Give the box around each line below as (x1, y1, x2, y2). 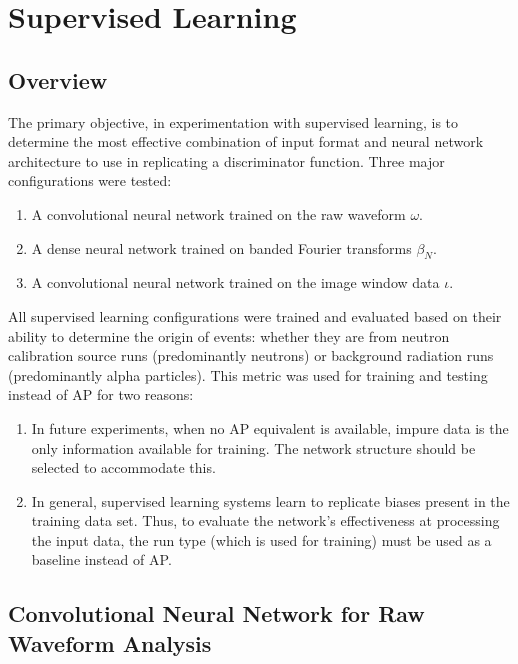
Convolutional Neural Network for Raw (8, 598, 425, 629)
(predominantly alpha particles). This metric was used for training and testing (8, 364, 488, 385)
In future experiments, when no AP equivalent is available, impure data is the (31, 417, 509, 438)
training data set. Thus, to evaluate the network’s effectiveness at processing (31, 510, 500, 531)
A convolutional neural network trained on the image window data (31, 272, 440, 293)
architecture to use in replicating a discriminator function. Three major (8, 150, 445, 171)
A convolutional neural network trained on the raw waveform (31, 203, 406, 224)
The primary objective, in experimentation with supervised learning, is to (8, 111, 459, 132)
